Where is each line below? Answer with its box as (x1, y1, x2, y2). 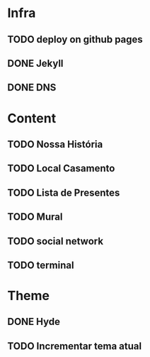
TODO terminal (7, 259, 74, 271)
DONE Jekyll (7, 57, 64, 69)
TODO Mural (7, 211, 63, 223)
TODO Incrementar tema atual (7, 340, 142, 352)
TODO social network (7, 235, 104, 247)
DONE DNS (7, 82, 57, 94)
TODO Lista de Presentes (7, 186, 120, 198)
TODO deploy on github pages (7, 33, 143, 46)
